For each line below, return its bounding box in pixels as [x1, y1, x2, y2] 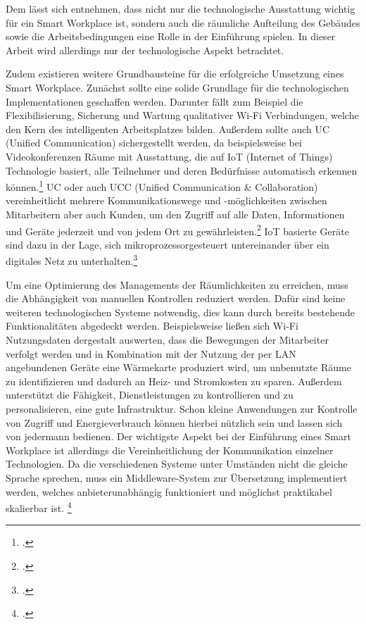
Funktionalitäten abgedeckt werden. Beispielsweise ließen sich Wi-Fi [6, 318, 298, 333]
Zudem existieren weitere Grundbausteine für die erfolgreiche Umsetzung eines [6, 66, 344, 81]
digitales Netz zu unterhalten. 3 [6, 251, 138, 268]
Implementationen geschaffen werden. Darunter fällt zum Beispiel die [6, 94, 303, 108]
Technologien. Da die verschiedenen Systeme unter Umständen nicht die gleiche [6, 456, 348, 471]
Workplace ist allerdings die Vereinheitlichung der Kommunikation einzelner [6, 442, 334, 457]
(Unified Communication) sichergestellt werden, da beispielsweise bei [6, 135, 302, 150]
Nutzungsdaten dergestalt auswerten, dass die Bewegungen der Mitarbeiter [6, 332, 329, 347]
